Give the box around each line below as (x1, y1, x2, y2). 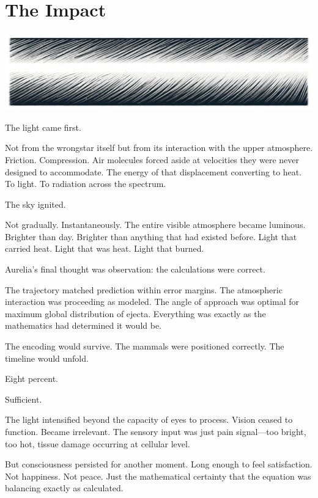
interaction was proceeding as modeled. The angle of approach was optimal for (5, 295, 300, 308)
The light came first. (5, 120, 81, 133)
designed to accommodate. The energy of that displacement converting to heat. (5, 165, 302, 178)
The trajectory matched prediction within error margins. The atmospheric (5, 283, 283, 296)
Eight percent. (5, 372, 58, 385)
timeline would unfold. (5, 351, 89, 364)
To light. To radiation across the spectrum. (5, 177, 166, 190)
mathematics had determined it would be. (5, 319, 162, 332)
